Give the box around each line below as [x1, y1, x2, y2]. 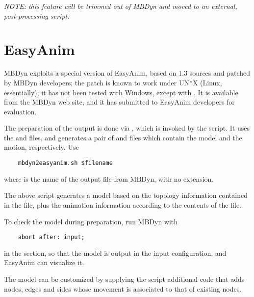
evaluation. [4, 106, 37, 116]
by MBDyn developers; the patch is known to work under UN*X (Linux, [4, 77, 222, 87]
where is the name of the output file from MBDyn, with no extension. [4, 173, 214, 184]
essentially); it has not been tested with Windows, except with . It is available [4, 87, 238, 97]
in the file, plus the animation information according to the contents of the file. [4, 199, 242, 210]
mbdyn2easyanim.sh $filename [18, 160, 113, 167]
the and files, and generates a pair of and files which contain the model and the [4, 132, 242, 142]
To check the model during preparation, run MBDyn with [4, 216, 178, 226]
